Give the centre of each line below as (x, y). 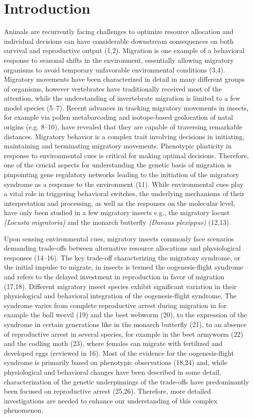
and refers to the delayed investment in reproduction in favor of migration (114, 276)
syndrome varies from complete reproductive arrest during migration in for (115, 305)
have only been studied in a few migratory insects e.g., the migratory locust (117, 212)
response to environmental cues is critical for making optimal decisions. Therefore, (126, 155)
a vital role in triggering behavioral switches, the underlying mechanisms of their (124, 193)
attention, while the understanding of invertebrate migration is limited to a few (122, 98)
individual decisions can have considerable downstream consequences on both (119, 41)
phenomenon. (24, 410)
